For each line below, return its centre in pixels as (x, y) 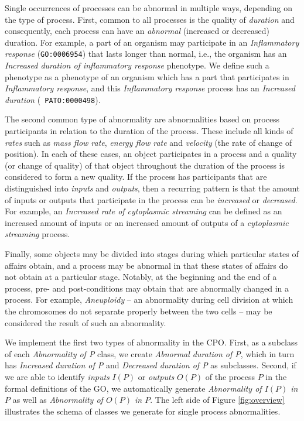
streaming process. (37, 234)
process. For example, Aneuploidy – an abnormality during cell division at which (149, 300)
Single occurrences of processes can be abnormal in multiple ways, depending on (148, 8)
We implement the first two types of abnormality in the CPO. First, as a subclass (151, 342)
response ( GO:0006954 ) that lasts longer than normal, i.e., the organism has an (146, 54)
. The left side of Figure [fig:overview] (217, 400)
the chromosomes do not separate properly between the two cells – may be (139, 311)
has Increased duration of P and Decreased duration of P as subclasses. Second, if (151, 365)
